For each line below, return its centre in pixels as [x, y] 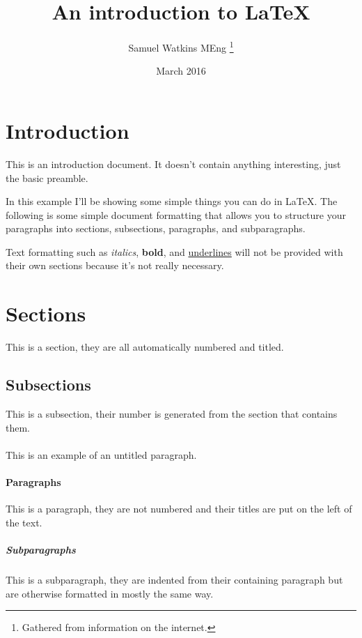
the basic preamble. [47, 177]
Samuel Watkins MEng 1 [181, 46]
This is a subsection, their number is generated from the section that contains [172, 413]
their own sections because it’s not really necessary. [115, 265]
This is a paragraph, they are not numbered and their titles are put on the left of [179, 509]
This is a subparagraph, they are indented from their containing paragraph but [174, 579]
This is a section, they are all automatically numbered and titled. [145, 347]
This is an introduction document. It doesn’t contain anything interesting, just [173, 164]
